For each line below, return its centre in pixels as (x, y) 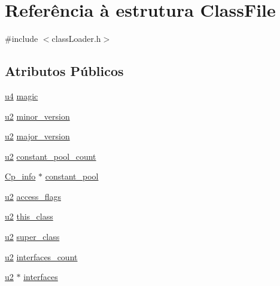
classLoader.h (76, 39)
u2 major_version (37, 136)
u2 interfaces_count (41, 256)
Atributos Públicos (64, 71)
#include (22, 39)
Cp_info (20, 176)
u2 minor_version (37, 116)
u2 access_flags (33, 196)
